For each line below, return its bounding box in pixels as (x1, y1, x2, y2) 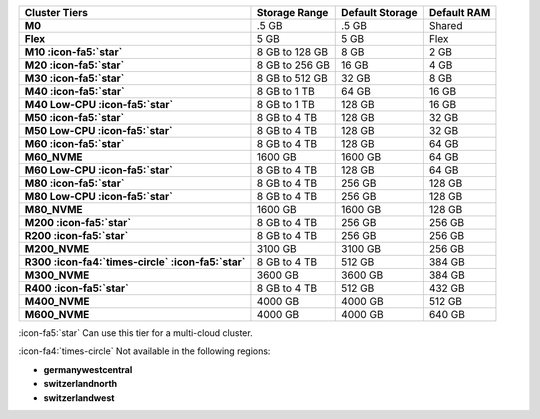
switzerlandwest (43, 391, 115, 404)
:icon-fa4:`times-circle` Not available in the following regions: (18, 345, 271, 357)
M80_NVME (24, 203, 84, 216)
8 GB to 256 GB (256, 58, 330, 72)
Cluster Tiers (24, 6, 89, 19)
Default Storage (341, 6, 418, 19)
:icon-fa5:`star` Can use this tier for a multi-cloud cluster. (18, 327, 254, 339)
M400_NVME (24, 295, 90, 308)
